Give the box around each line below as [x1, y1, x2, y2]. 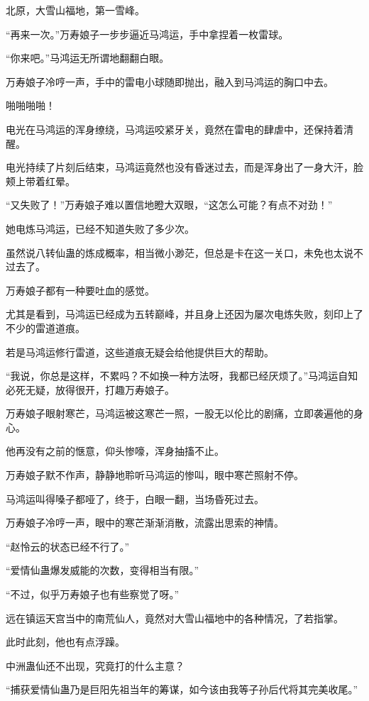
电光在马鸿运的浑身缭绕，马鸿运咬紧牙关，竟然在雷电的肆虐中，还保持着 [6, 121, 343, 136]
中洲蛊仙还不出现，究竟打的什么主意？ [6, 658, 184, 673]
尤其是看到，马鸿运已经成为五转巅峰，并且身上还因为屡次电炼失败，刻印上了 [6, 307, 363, 321]
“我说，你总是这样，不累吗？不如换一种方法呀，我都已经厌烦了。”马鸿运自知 [6, 368, 358, 383]
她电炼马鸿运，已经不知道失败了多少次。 [6, 221, 194, 236]
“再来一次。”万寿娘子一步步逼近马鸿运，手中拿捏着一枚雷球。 [6, 26, 289, 41]
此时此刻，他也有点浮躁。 [6, 634, 125, 649]
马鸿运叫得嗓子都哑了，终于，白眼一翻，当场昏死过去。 [6, 491, 264, 506]
